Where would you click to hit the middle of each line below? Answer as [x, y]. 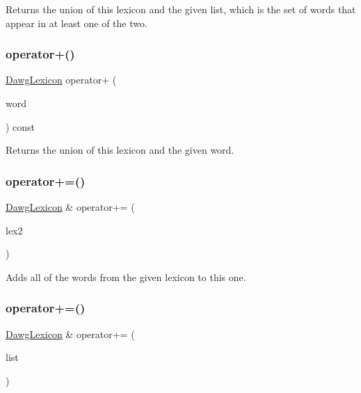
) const [21, 126]
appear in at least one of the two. [77, 23]
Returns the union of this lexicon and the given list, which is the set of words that [181, 9]
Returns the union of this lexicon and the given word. [120, 150]
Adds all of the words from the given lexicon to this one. [126, 276]
